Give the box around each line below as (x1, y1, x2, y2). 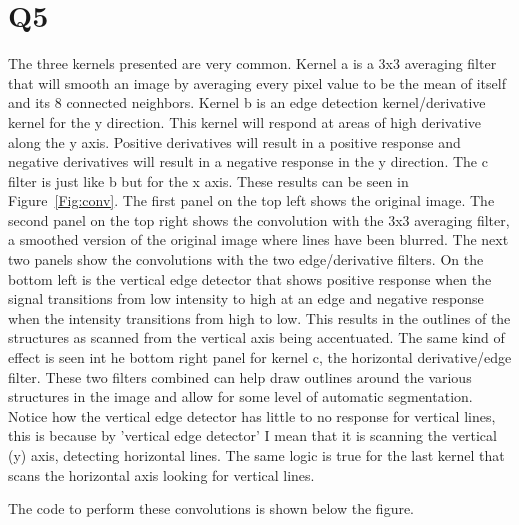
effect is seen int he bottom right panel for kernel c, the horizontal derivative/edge (8, 347, 512, 368)
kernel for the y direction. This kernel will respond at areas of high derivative (8, 111, 482, 132)
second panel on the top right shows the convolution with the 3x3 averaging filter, (8, 209, 510, 230)
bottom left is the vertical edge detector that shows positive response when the (8, 268, 492, 289)
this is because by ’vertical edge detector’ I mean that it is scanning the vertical (8, 425, 497, 446)
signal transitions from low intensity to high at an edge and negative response (8, 288, 484, 309)
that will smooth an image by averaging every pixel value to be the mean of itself (8, 72, 506, 93)
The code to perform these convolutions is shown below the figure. (8, 498, 415, 519)
